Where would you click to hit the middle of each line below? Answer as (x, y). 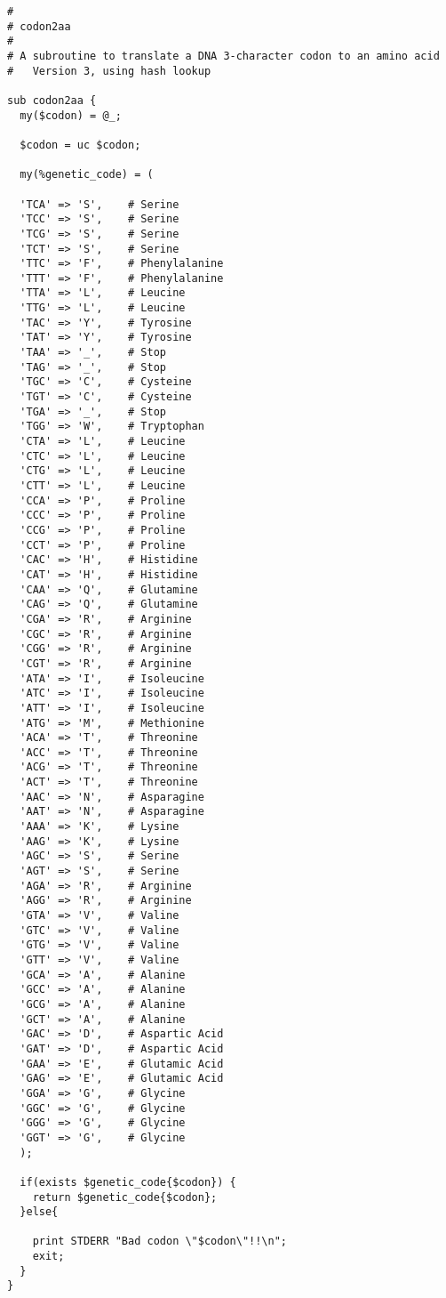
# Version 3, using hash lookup (109, 71)
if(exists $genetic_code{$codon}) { (128, 1182)
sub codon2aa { (52, 100)
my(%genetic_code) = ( (87, 175)
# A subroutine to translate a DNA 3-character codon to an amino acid (223, 56)
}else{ (39, 1212)
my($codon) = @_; (71, 115)
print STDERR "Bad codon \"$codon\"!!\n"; (159, 1242)
